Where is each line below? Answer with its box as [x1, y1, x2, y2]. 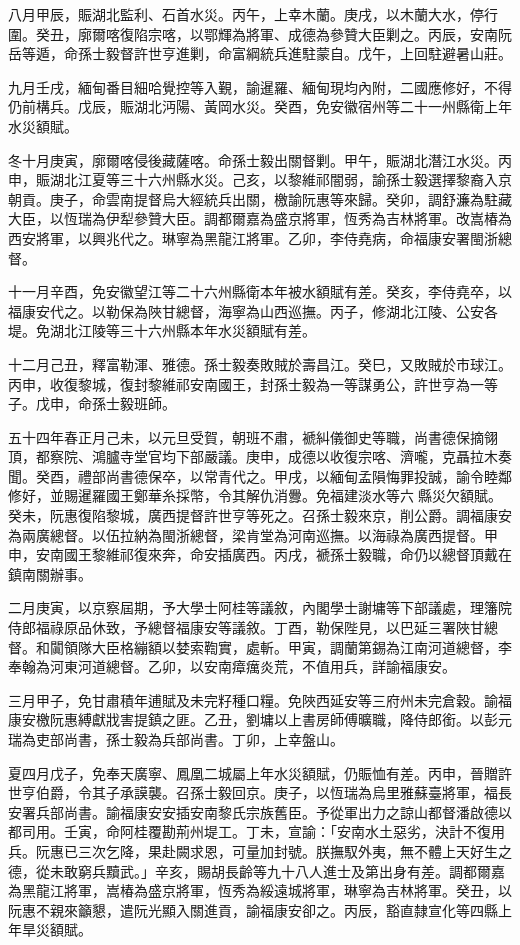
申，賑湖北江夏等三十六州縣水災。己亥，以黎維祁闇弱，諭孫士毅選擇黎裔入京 [8, 169, 512, 190]
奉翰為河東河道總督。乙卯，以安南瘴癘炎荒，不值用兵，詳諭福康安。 [8, 656, 456, 677]
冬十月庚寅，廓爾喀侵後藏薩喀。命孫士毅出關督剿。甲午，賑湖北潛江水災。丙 [8, 149, 512, 170]
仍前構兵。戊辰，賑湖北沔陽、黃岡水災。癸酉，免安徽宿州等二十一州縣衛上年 [8, 96, 512, 117]
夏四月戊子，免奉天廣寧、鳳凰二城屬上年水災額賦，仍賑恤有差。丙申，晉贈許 [8, 762, 512, 783]
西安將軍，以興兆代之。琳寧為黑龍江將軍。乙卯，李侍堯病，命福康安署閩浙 [8, 227, 498, 248]
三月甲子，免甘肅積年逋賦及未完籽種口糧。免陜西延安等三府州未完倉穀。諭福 [8, 689, 512, 710]
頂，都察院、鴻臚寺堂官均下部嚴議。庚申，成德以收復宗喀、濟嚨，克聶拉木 [8, 446, 498, 467]
